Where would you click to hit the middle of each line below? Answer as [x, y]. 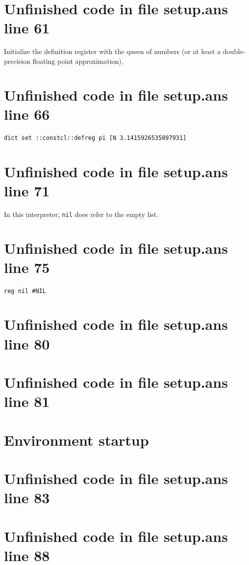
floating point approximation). [78, 61]
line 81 [27, 401]
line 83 [27, 498]
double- [234, 51]
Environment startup [76, 440]
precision [17, 61]
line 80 [27, 343]
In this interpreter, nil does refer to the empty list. [81, 214]
